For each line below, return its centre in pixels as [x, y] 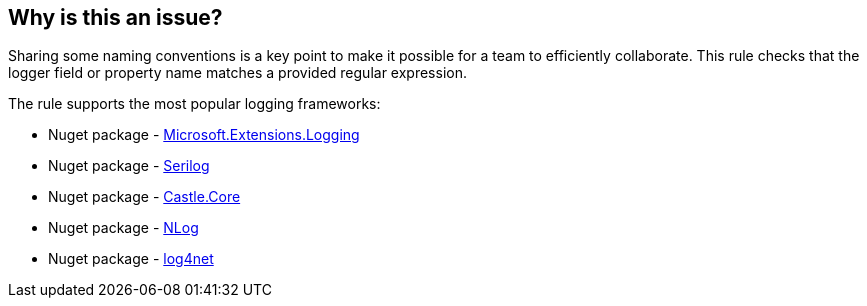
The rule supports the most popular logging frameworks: [194, 104]
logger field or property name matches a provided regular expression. [237, 73]
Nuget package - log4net [131, 259]
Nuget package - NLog [123, 228]
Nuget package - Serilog [129, 166]
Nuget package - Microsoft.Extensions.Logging [204, 135]
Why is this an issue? [115, 17]
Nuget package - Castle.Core [144, 197]
